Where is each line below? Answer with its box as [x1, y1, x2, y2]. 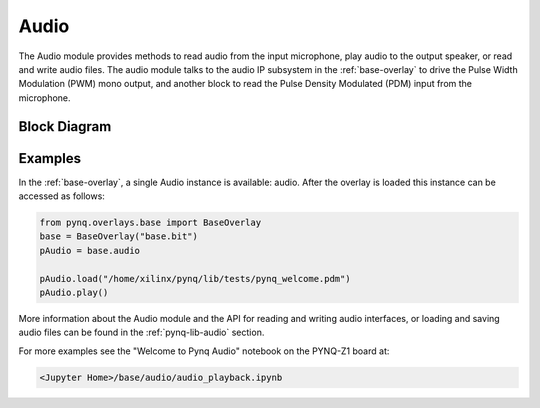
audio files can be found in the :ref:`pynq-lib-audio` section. [18, 326, 265, 339]
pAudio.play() [39, 286, 109, 298]
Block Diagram [18, 118, 112, 135]
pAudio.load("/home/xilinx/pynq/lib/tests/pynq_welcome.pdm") [39, 273, 351, 284]
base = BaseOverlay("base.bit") [39, 231, 199, 242]
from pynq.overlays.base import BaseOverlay [39, 217, 262, 229]
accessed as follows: [18, 190, 105, 202]
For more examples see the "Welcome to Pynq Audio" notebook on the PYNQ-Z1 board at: [18, 345, 390, 357]
